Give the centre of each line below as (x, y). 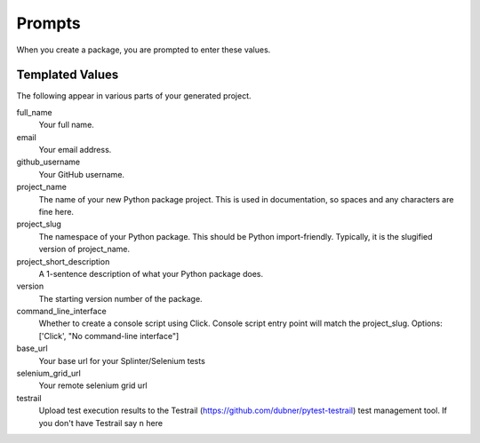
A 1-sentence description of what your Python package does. (151, 273)
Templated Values (68, 75)
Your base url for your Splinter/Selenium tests (122, 360)
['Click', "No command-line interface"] (109, 336)
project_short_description (63, 261)
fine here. (56, 211)
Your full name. (67, 125)
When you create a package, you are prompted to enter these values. (144, 50)
